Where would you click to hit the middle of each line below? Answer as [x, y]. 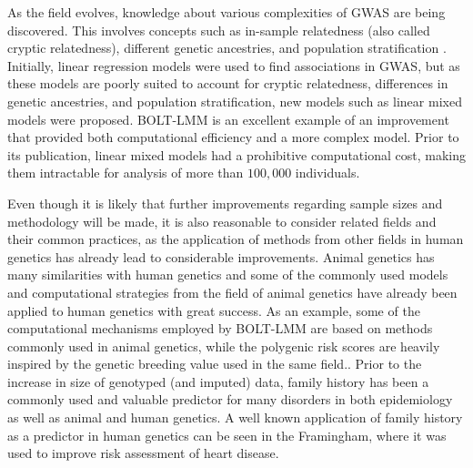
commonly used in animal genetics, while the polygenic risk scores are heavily [224, 346]
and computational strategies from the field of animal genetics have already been [232, 292]
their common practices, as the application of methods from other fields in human [236, 239]
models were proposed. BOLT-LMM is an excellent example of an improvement [228, 119]
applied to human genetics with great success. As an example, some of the [214, 310]
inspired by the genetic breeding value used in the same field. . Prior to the [215, 364]
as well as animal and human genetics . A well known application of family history [235, 417]
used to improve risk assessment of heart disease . [143, 453]
